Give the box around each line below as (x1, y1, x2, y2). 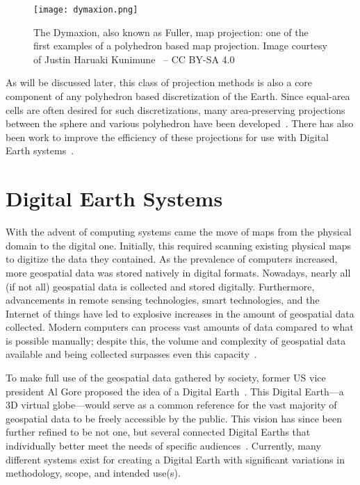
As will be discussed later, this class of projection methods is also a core (6, 75, 313, 90)
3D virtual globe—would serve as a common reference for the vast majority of (6, 397, 337, 412)
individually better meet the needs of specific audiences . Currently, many (6, 438, 321, 453)
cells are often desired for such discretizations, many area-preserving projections (6, 102, 345, 117)
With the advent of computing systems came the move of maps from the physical (6, 224, 352, 239)
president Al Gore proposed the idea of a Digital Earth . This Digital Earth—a (6, 384, 344, 398)
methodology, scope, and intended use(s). (6, 466, 181, 480)
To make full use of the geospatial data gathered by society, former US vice (6, 370, 326, 385)
